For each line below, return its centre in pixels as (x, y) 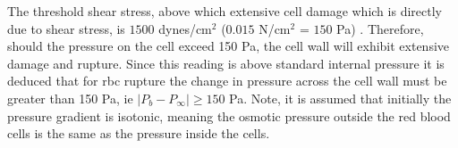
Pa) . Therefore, (380, 28)
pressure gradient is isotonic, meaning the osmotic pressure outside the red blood (229, 115)
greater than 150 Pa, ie (70, 98)
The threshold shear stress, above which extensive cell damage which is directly (225, 11)
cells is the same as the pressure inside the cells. (139, 133)
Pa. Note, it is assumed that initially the (340, 98)
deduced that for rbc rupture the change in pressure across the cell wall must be (227, 81)
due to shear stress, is (66, 28)
